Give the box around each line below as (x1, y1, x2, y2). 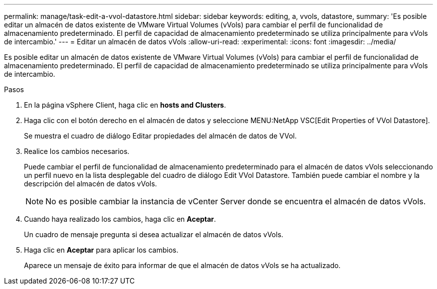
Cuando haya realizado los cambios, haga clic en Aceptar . (24, 215, 216, 223)
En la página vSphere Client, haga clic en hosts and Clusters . (24, 101, 226, 109)
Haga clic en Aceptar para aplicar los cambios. (24, 246, 179, 254)
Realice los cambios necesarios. (24, 147, 130, 155)
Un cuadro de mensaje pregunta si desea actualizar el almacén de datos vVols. (24, 230, 283, 239)
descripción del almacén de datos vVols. (24, 179, 157, 188)
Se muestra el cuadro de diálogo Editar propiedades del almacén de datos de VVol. (24, 132, 297, 140)
